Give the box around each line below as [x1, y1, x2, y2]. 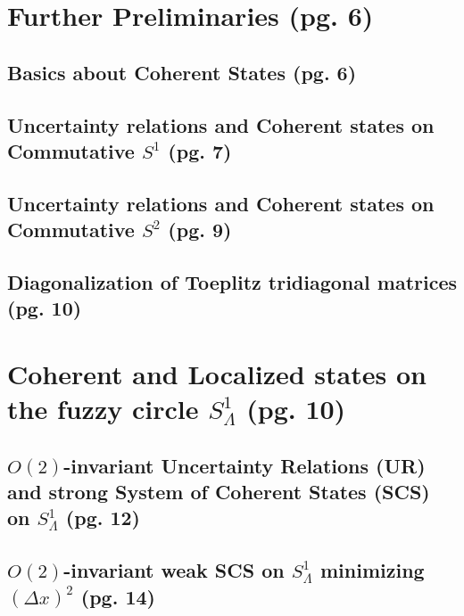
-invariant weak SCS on [63, 556, 285, 584]
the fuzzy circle [7, 390, 199, 427]
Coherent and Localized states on [7, 355, 427, 391]
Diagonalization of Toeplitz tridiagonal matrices [7, 267, 457, 295]
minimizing [319, 556, 425, 584]
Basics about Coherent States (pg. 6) [7, 58, 357, 86]
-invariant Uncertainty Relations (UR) [63, 451, 426, 479]
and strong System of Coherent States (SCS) [7, 478, 430, 505]
